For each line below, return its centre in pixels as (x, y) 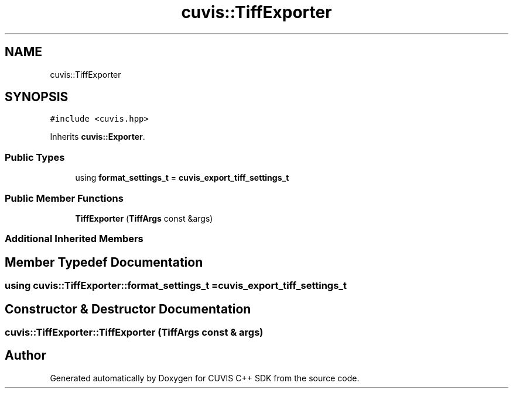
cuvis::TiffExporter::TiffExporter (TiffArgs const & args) (134, 332)
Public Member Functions (64, 198)
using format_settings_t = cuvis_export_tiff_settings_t (182, 178)
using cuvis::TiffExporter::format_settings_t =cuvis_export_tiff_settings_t (176, 286)
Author (25, 356)
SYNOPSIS (37, 97)
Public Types (35, 157)
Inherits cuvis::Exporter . (98, 137)
